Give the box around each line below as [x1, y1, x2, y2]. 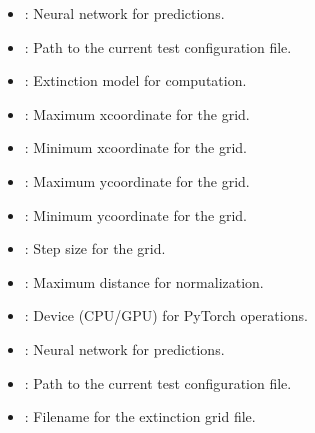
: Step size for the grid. [24, 238, 166, 259]
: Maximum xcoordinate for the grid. [24, 103, 250, 124]
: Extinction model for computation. [24, 70, 247, 91]
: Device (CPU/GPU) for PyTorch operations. [24, 305, 308, 326]
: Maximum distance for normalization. [24, 271, 264, 292]
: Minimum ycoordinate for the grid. [24, 204, 248, 225]
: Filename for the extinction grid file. [24, 406, 256, 427]
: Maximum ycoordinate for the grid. [24, 170, 250, 191]
